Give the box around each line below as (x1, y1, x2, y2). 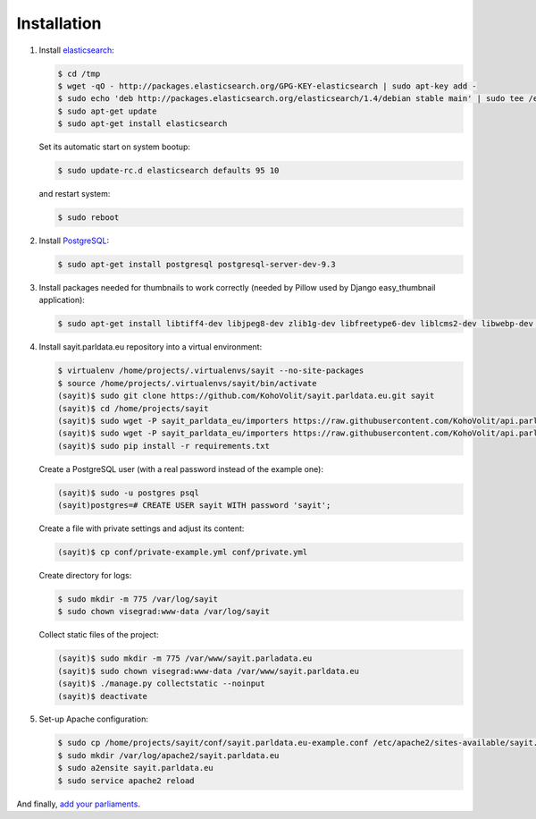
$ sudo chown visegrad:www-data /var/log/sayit (57, 606, 270, 617)
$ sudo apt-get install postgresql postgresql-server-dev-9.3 (57, 259, 336, 269)
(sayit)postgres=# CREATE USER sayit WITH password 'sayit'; (57, 501, 331, 511)
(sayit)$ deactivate (57, 691, 147, 701)
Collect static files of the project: (38, 629, 159, 640)
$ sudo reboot (57, 213, 120, 223)
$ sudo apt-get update (57, 106, 157, 116)
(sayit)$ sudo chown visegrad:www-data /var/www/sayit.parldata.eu (57, 666, 360, 676)
